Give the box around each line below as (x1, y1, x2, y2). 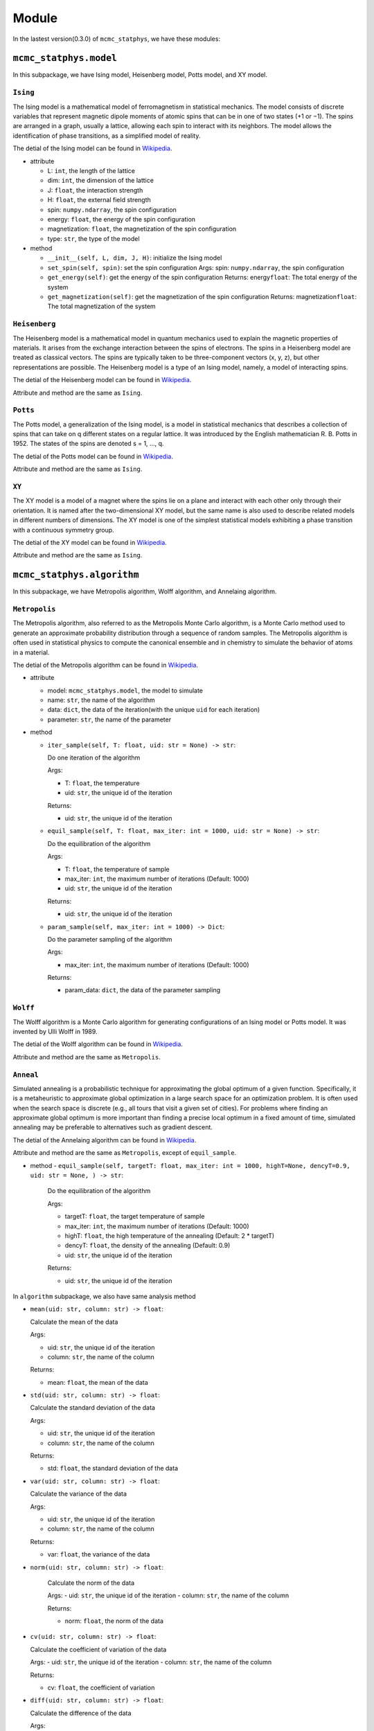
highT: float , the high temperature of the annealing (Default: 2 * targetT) (64, 1231, 275, 1239)
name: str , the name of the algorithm (47, 696, 155, 704)
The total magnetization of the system (47, 302, 156, 311)
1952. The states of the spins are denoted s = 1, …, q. (12, 440, 164, 448)
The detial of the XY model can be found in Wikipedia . (12, 538, 168, 546)
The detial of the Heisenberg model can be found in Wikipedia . (12, 376, 192, 384)
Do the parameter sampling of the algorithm (47, 935, 172, 943)
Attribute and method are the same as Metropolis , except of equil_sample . (12, 1149, 237, 1157)
